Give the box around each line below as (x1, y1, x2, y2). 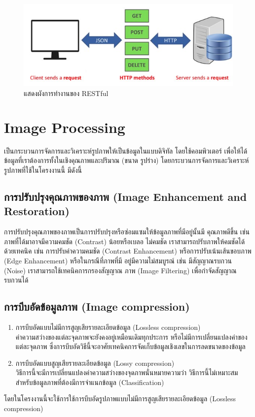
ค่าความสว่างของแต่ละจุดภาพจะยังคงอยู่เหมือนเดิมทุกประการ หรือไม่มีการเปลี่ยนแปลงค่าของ (15, 331, 248, 342)
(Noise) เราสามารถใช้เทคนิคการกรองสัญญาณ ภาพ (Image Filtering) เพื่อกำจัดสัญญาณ (4, 265, 237, 275)
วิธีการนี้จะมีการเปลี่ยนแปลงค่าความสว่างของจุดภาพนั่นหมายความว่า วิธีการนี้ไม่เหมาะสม (15, 367, 238, 378)
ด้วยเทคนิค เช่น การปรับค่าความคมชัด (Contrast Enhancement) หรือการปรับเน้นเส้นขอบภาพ (4, 246, 252, 256)
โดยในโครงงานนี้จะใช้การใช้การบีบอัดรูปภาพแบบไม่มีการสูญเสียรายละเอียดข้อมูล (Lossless (4, 393, 236, 404)
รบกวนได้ (4, 275, 29, 285)
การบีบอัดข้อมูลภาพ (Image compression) (4, 299, 190, 314)
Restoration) (4, 203, 70, 219)
